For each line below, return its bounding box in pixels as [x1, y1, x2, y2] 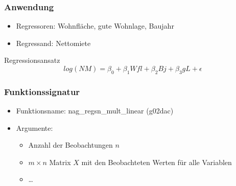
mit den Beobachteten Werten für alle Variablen [81, 156, 232, 167]
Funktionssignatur [4, 85, 80, 98]
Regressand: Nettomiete [16, 37, 91, 48]
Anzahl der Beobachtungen [28, 139, 113, 150]
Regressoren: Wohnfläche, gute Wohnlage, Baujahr [16, 20, 174, 31]
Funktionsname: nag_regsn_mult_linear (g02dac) [16, 105, 174, 116]
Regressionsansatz [4, 55, 60, 65]
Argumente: [16, 122, 53, 133]
